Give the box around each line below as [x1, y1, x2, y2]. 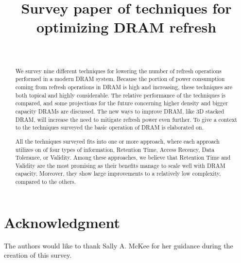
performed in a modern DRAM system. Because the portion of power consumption [15, 75, 225, 83]
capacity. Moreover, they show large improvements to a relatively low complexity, [15, 169, 221, 178]
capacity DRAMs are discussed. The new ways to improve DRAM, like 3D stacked [15, 107, 224, 115]
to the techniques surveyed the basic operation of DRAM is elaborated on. [15, 123, 204, 131]
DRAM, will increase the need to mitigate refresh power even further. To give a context [15, 115, 237, 123]
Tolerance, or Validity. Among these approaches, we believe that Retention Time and [15, 153, 231, 162]
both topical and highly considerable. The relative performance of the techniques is [15, 91, 225, 99]
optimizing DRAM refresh [36, 17, 217, 37]
